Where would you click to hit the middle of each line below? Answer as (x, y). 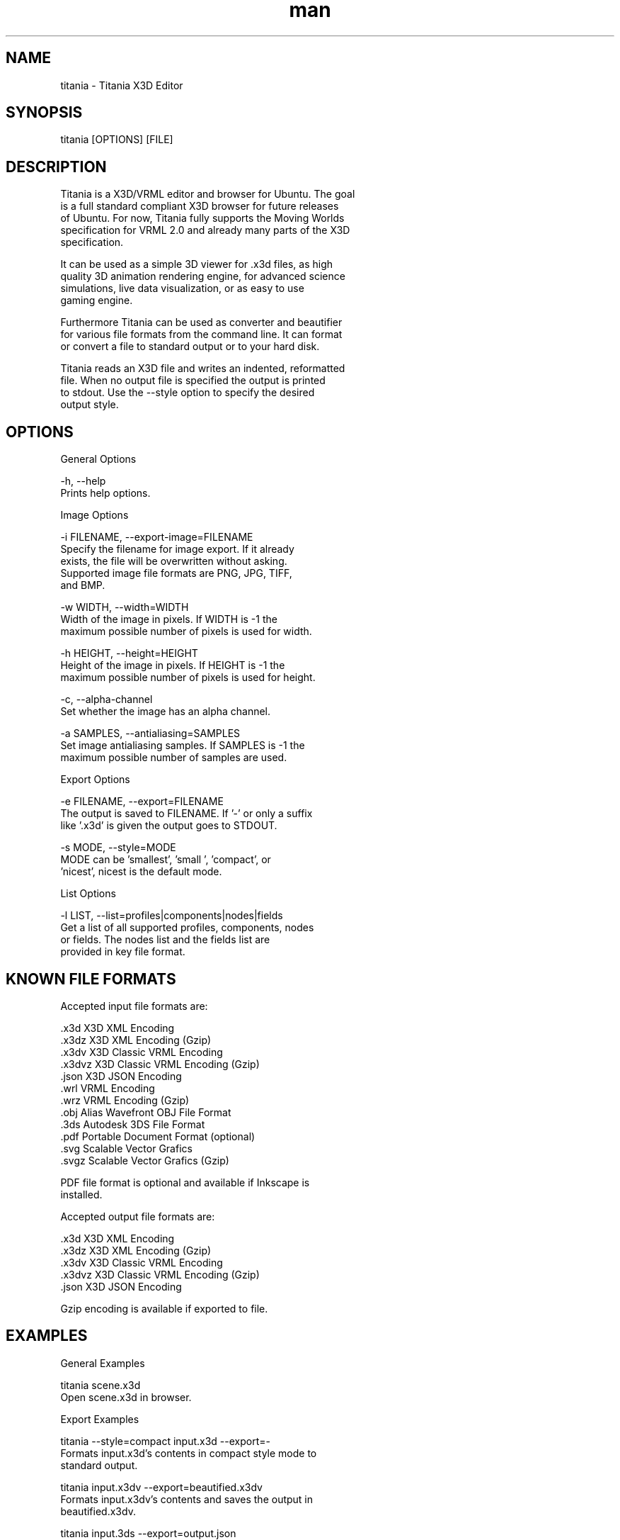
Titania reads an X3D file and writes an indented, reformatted (203, 369)
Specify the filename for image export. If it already (177, 549)
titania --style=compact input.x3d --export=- (165, 1441)
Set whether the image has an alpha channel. (166, 712)
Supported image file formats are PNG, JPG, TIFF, (176, 573)
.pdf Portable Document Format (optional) (158, 1136)
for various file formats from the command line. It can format (201, 335)
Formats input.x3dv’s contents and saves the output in (187, 1499)
